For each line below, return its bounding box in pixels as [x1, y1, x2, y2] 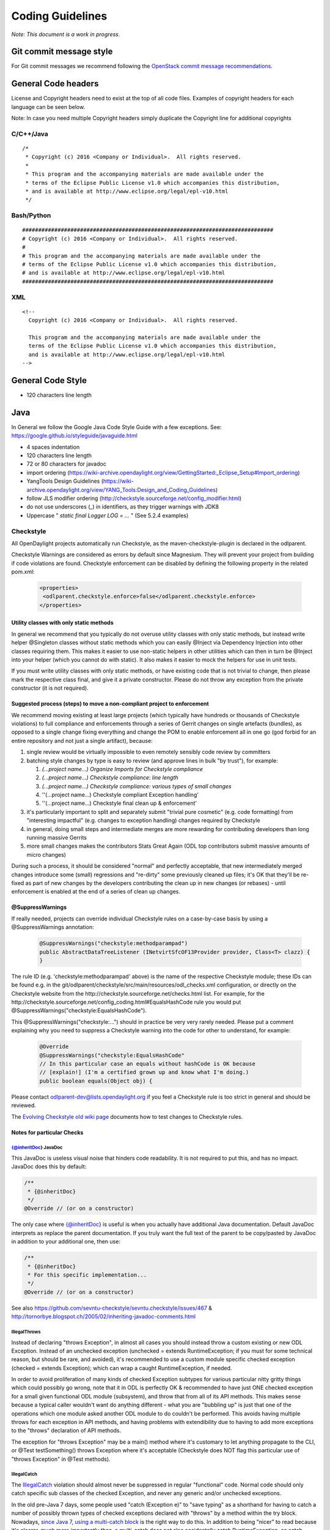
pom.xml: [11, 568, 35, 575]
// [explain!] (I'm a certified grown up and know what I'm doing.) [39, 1069, 249, 1076]
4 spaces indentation [26, 443, 80, 450]
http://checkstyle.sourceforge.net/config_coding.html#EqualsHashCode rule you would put [11, 998, 241, 1006]
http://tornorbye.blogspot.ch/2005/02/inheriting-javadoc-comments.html [11, 1313, 196, 1320]
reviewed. [11, 1102, 37, 1109]
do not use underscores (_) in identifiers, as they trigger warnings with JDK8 [26, 503, 219, 510]
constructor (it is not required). [11, 684, 89, 692]
